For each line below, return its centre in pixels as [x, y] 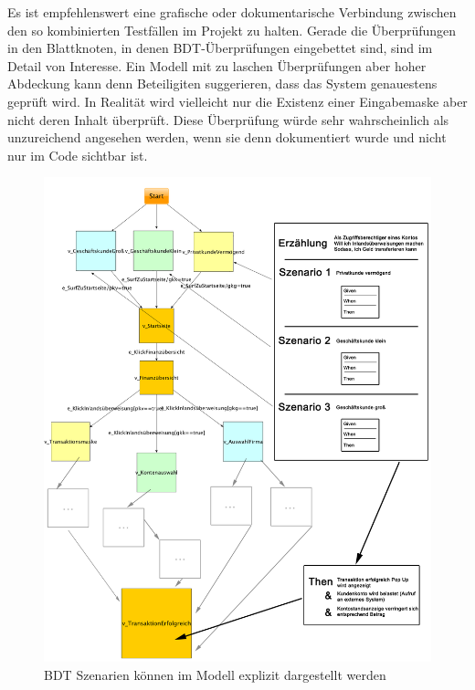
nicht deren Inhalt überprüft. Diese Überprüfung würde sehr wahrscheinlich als [228, 119]
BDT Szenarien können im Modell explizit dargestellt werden [215, 674]
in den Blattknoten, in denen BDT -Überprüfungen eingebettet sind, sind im [220, 48]
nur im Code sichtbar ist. [78, 155]
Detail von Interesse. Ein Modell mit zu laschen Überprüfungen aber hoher [217, 65]
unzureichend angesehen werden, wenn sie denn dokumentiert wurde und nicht [227, 137]
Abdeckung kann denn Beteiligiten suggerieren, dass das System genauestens [222, 84]
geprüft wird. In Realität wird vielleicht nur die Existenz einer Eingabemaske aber [237, 101]
